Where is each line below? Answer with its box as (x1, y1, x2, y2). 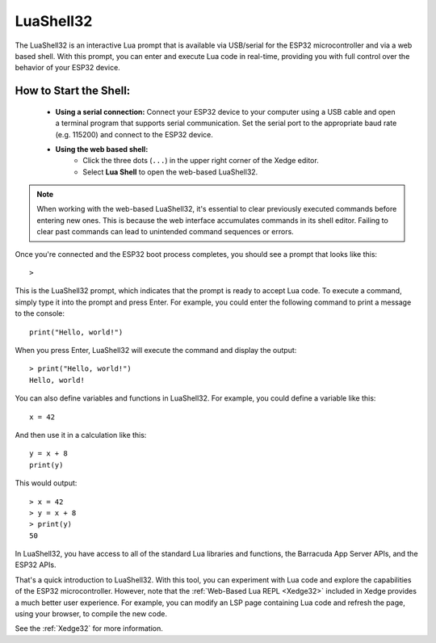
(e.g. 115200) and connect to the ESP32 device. (55, 129, 214, 139)
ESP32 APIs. (15, 560, 57, 569)
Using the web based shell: (55, 144, 149, 153)
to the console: (15, 309, 65, 318)
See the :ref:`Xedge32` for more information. (15, 624, 163, 633)
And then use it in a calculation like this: (15, 430, 147, 439)
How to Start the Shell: (15, 84, 131, 98)
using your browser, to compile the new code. (15, 609, 168, 619)
